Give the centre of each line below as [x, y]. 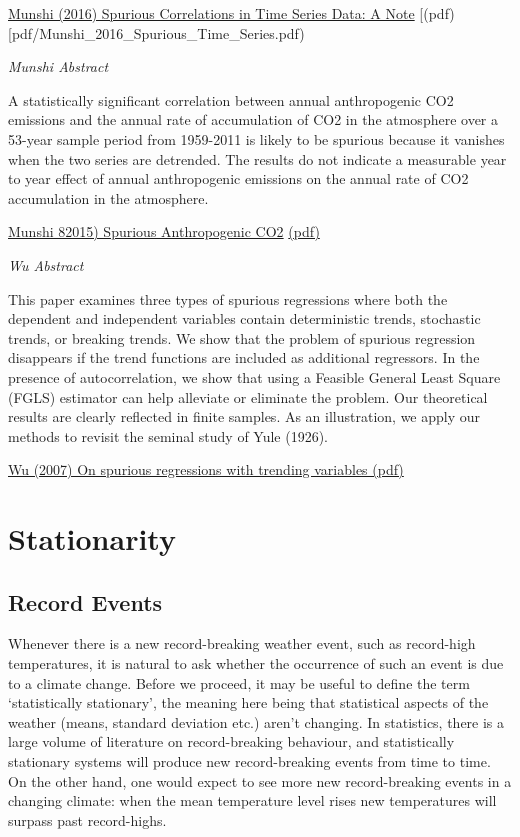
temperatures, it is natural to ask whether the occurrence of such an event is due [256, 663]
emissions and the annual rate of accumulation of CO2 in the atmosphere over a [253, 119]
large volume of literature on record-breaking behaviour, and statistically [231, 741]
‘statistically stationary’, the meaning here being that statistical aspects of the [248, 702]
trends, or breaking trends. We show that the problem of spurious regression [242, 337]
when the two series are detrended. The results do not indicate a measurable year [257, 158]
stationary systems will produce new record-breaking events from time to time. [249, 761]
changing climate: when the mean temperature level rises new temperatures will [252, 800]
